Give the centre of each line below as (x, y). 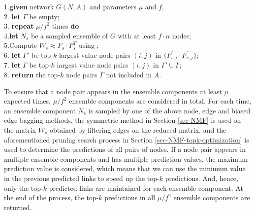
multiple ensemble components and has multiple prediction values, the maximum (126, 159)
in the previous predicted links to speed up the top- (82, 178)
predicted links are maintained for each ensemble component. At (146, 188)
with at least (137, 35)
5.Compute (20, 45)
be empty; (44, 16)
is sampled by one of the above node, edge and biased (169, 110)
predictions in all (130, 197)
